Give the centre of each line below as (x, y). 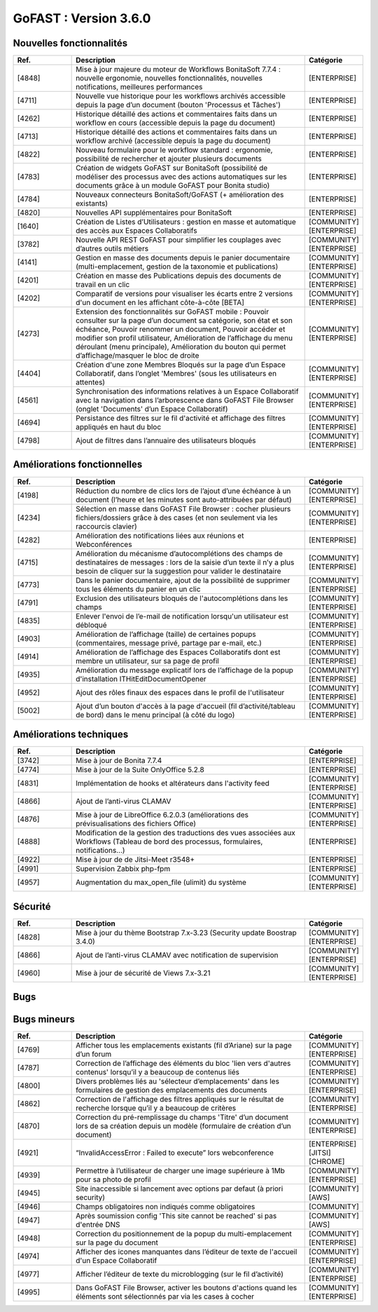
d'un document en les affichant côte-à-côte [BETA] (160, 303)
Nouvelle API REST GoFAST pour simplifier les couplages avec (178, 240)
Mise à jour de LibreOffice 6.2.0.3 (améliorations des (162, 815)
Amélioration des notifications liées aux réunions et (160, 535)
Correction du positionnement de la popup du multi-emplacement (184, 1234)
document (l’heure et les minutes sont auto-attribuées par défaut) (184, 499)
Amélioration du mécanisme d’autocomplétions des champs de (180, 553)
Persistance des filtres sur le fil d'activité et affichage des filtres (181, 419)
